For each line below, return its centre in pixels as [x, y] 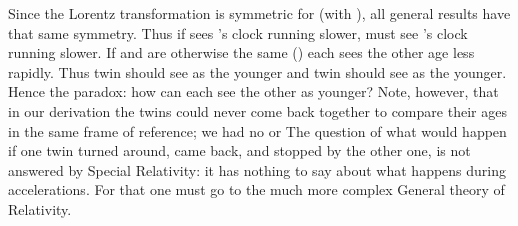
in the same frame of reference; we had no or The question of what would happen [257, 130]
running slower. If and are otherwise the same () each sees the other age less [241, 52]
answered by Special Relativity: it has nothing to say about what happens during [257, 169]
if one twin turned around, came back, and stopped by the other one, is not [239, 150]
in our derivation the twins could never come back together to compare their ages [257, 110]
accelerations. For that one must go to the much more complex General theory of [256, 189]
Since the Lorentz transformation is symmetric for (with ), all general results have [259, 13]
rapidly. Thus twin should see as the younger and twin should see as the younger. [257, 71]
